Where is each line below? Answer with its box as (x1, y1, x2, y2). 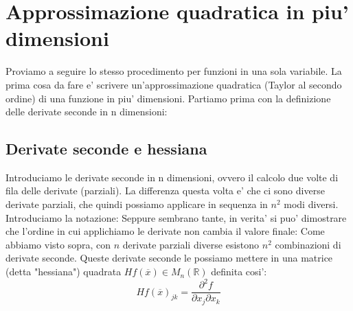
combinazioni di (275, 237, 341, 251)
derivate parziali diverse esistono (122, 237, 260, 251)
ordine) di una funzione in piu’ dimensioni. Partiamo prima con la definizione (5, 91, 331, 105)
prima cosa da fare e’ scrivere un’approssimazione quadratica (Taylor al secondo (5, 77, 342, 91)
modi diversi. (284, 197, 339, 211)
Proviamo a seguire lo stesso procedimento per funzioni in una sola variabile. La (5, 64, 342, 78)
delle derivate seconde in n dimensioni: (5, 104, 168, 119)
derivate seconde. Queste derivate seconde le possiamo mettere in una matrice (5, 251, 333, 265)
